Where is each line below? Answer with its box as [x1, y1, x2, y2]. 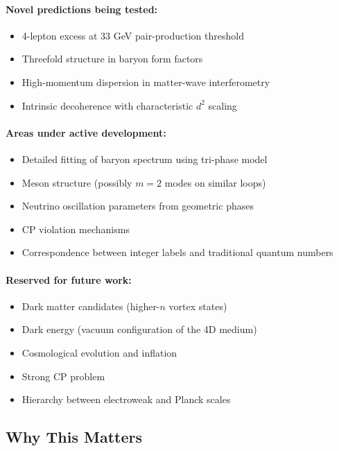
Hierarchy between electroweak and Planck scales [21, 392, 231, 407]
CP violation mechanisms [21, 221, 130, 236]
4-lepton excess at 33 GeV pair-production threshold [21, 28, 244, 42]
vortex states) [168, 298, 227, 313]
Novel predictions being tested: [6, 1, 158, 16]
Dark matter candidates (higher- [21, 298, 160, 313]
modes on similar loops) [164, 175, 266, 189]
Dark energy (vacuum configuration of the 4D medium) [21, 322, 257, 337]
